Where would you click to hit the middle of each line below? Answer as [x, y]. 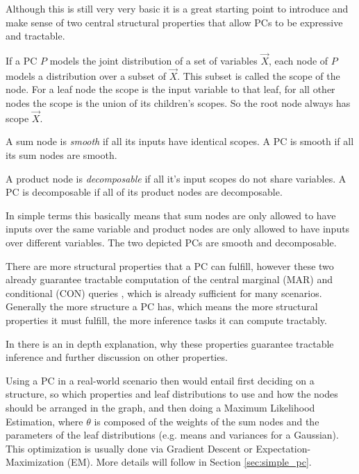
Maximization [35, 462]
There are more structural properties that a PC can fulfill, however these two [170, 265]
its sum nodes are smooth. [61, 155]
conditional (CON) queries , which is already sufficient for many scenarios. [164, 293]
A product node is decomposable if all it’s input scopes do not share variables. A [176, 178]
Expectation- [283, 448]
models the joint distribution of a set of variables [153, 60]
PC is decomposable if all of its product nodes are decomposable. [144, 192]
